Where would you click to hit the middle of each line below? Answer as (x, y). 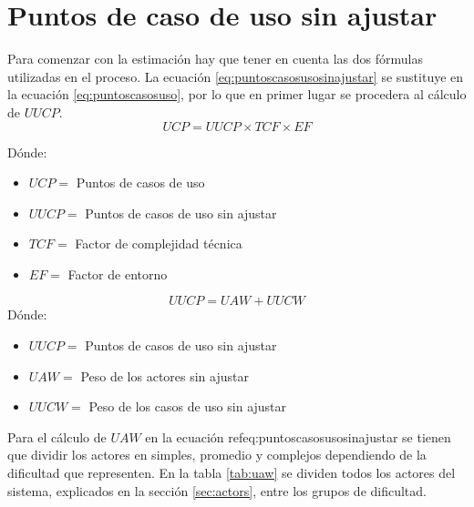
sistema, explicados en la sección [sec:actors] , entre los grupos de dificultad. (217, 490)
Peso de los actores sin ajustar (165, 375)
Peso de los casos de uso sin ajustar (188, 406)
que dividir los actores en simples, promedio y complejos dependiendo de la (217, 455)
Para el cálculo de (57, 436)
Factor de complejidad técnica (159, 243)
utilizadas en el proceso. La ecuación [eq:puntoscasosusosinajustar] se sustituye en (236, 76)
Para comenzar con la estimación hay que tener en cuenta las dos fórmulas (215, 59)
